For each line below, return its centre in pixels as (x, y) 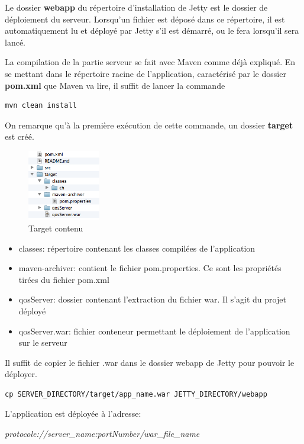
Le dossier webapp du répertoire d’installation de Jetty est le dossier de (136, 7)
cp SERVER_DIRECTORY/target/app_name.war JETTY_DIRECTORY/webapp (136, 394)
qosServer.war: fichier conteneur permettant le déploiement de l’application (154, 331)
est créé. (20, 136)
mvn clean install (41, 106)
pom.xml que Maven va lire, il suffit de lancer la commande (115, 85)
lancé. (15, 42)
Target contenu (56, 228)
